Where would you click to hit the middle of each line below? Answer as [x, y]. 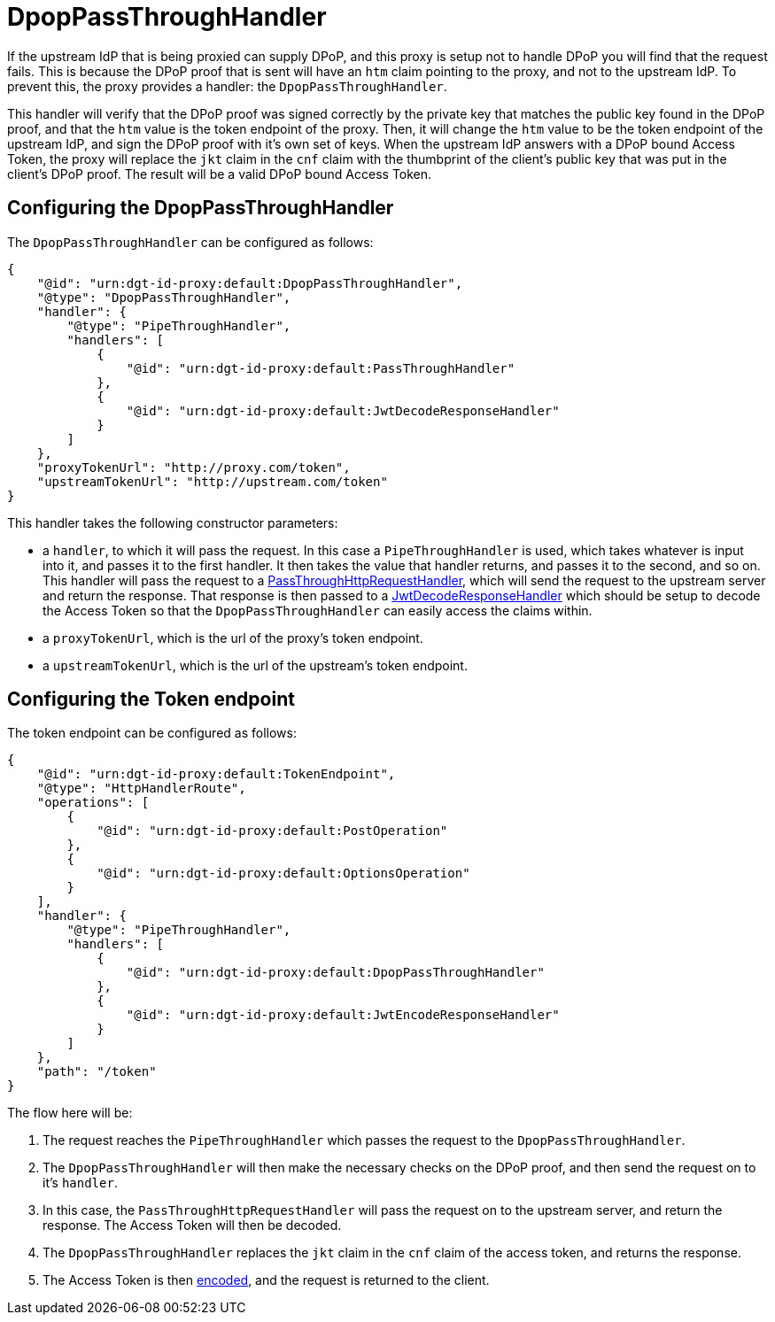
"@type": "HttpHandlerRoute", [141, 789]
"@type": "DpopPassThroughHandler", [164, 297]
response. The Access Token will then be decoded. [192, 1225]
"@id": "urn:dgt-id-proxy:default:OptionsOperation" [283, 874]
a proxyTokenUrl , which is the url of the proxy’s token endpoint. [233, 638]
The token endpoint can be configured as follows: [152, 733]
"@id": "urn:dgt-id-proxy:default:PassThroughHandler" [321, 368]
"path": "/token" [97, 1072]
